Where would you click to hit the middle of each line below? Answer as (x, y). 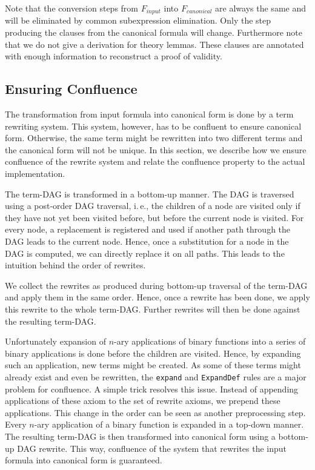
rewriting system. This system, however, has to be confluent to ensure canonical (153, 126)
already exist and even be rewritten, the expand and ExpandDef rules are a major (156, 376)
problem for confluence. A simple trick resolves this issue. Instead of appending (152, 389)
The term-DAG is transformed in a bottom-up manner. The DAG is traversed (150, 194)
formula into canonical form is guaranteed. (84, 460)
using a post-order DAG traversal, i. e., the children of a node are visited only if (153, 206)
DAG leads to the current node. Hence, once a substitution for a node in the (147, 241)
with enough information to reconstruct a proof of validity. (114, 56)
